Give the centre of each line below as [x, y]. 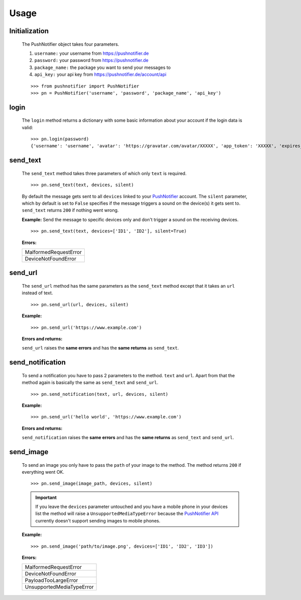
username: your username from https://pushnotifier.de [92, 53]
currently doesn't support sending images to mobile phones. [98, 521]
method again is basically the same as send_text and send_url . [90, 383]
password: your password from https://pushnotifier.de [92, 60]
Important [46, 497]
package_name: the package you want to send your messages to [103, 67]
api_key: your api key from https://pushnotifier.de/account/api [100, 74]
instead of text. [37, 293]
